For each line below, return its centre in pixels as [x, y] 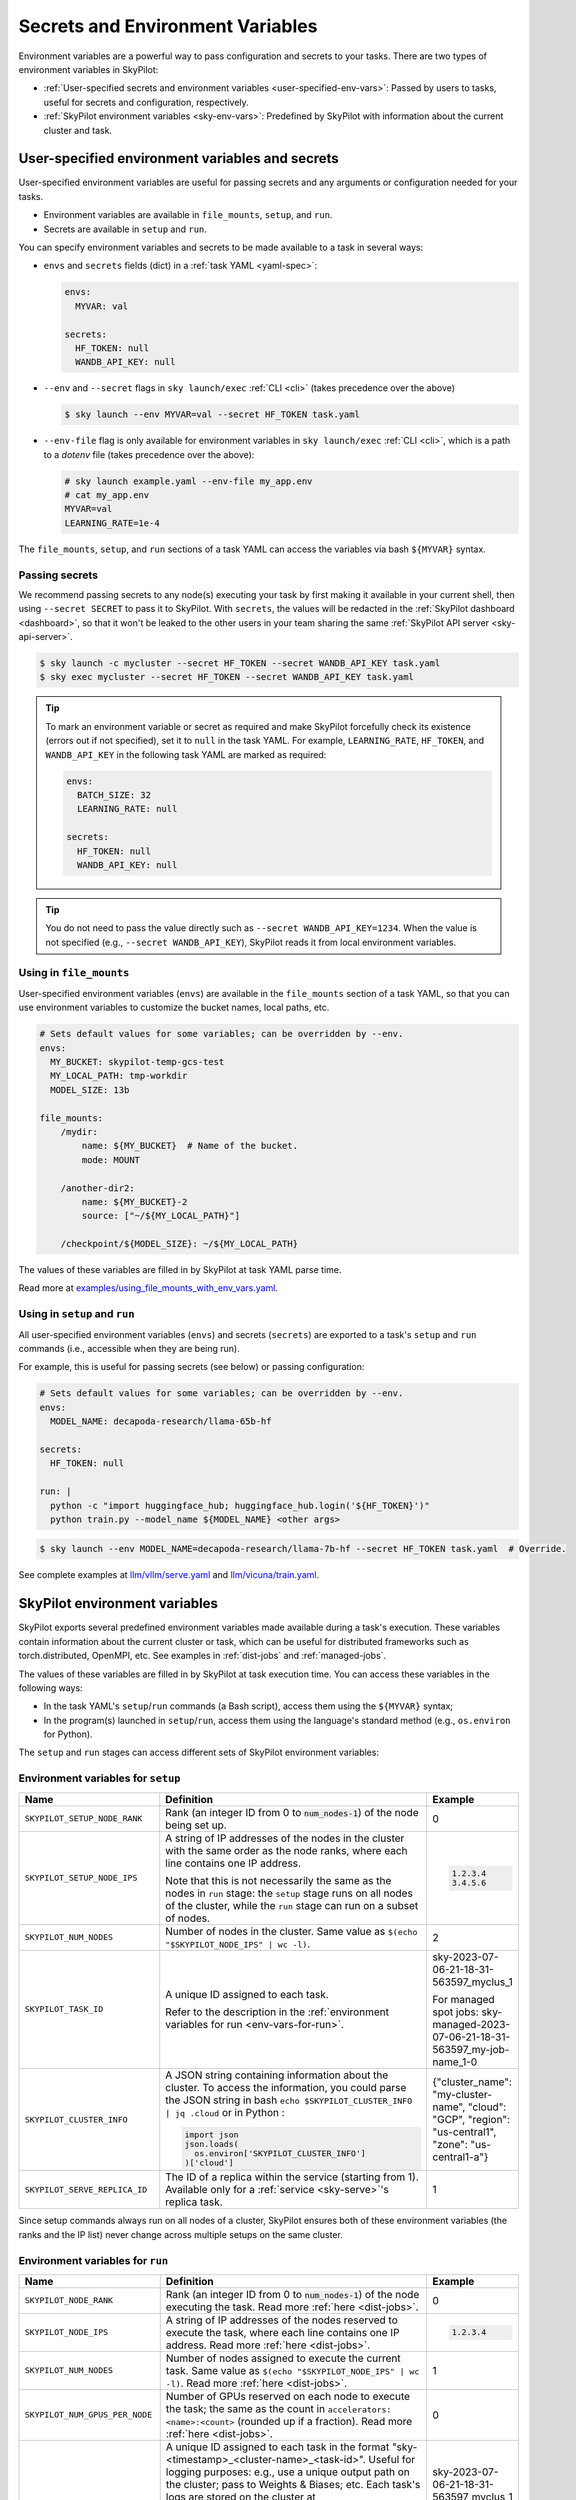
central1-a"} [460, 2157]
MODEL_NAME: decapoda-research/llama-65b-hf [161, 1421]
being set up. [196, 1825]
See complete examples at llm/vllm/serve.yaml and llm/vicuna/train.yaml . [169, 1575]
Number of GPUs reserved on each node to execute [287, 2396]
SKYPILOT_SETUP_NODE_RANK [83, 1818]
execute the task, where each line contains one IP [282, 2332]
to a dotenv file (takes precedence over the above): [149, 454]
